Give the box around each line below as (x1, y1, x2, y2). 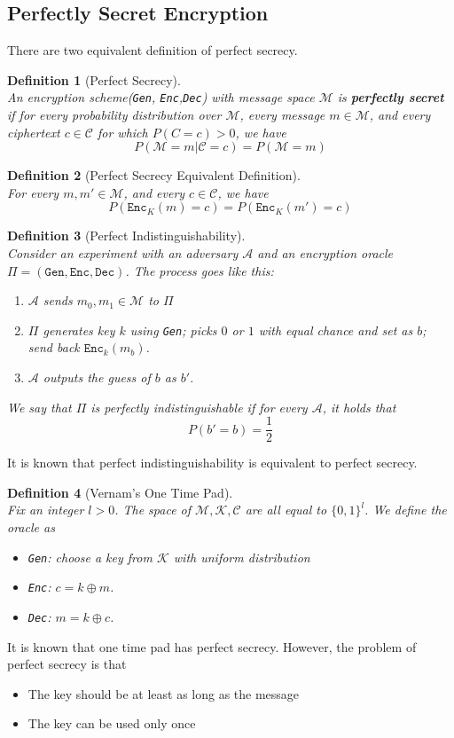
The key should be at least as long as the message (27, 684, 300, 703)
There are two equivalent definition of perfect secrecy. (7, 41, 298, 59)
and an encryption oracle (257, 244, 393, 263)
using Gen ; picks (129, 320, 217, 339)
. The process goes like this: (125, 261, 274, 279)
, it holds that (322, 397, 396, 416)
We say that (7, 397, 72, 416)
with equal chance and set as (258, 320, 413, 339)
